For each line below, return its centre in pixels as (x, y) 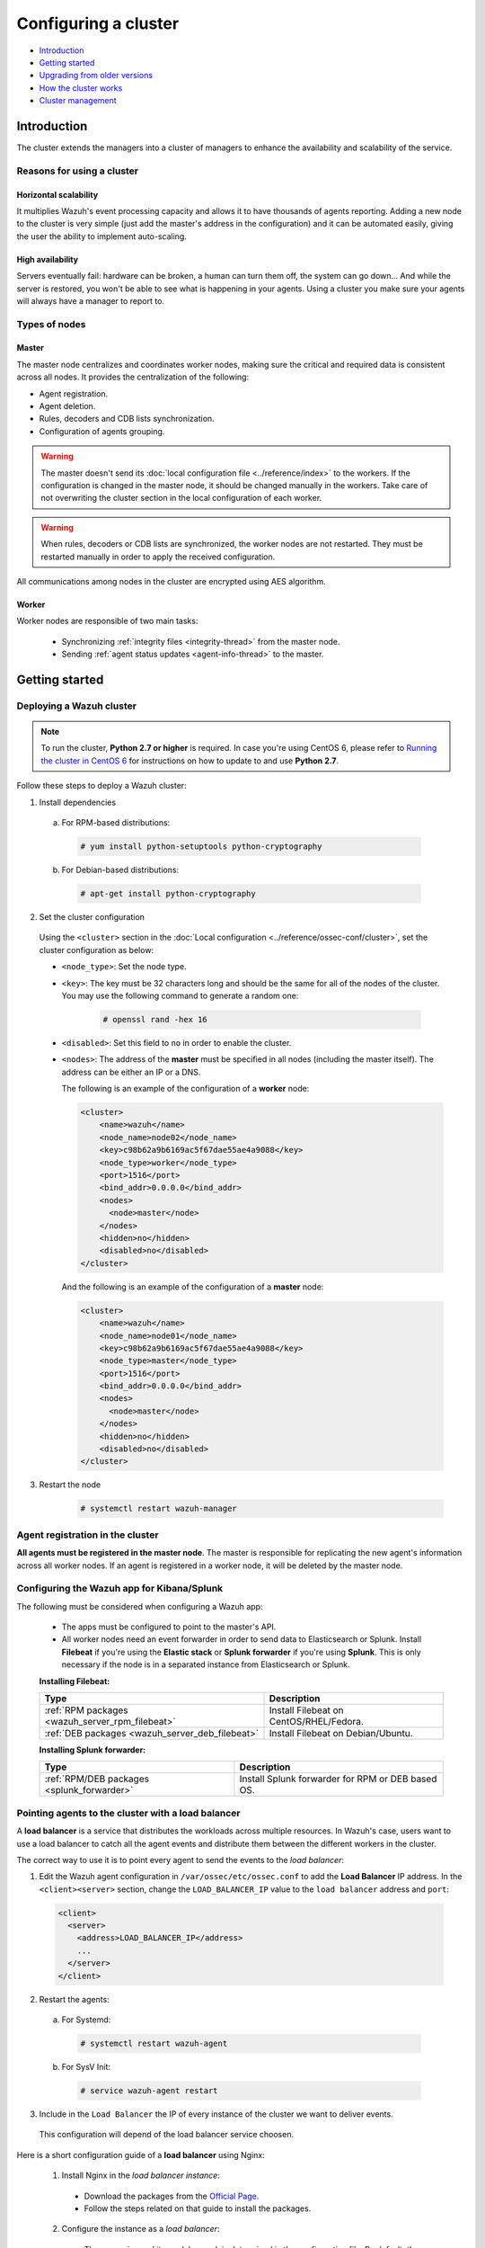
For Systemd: (86, 2020)
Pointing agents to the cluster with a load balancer (128, 1813)
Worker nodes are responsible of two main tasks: (107, 621)
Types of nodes (51, 324)
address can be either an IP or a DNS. (131, 1072)
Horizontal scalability (57, 194)
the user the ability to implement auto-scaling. (102, 236)
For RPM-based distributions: (116, 823)
